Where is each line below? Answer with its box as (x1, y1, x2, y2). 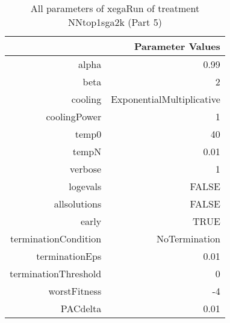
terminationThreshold (10, 266, 102, 280)
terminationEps (36, 249, 102, 263)
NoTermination (157, 232, 220, 245)
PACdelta (60, 301, 102, 315)
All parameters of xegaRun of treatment (30, 1, 200, 15)
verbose (70, 162, 102, 176)
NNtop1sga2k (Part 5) (67, 15, 162, 29)
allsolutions (54, 197, 102, 211)
